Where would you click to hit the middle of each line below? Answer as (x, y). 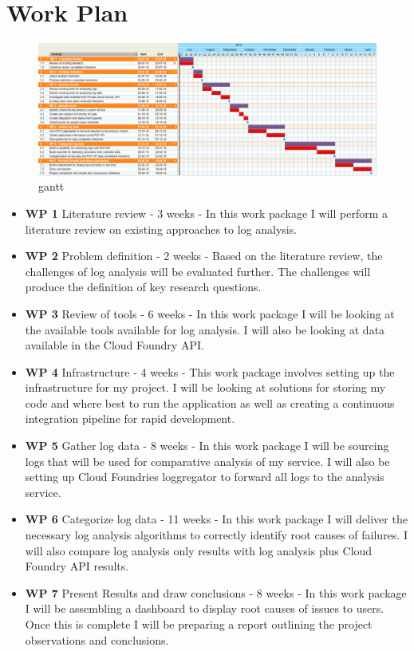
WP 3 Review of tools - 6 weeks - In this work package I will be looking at (210, 313)
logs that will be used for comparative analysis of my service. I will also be (207, 461)
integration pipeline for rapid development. (130, 418)
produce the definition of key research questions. (143, 287)
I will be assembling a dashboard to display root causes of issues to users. (205, 608)
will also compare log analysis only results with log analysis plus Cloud (199, 550)
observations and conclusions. (97, 639)
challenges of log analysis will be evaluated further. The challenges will (198, 271)
